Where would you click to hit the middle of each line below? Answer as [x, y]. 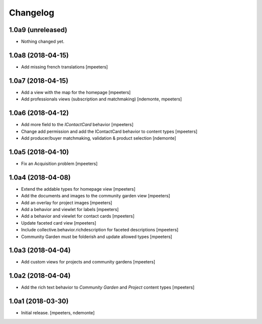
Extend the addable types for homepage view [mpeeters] [78, 189]
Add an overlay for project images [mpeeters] [67, 202]
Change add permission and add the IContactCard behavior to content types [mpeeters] [109, 131]
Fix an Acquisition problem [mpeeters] [59, 163]
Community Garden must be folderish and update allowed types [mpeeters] [97, 236]
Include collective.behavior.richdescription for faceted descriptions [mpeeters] [100, 230]
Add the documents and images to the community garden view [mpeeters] [96, 196]
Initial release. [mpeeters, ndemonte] [58, 313]
